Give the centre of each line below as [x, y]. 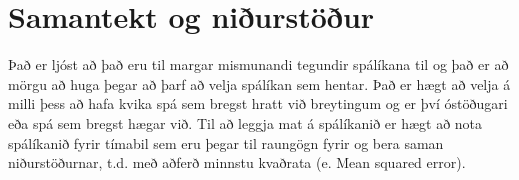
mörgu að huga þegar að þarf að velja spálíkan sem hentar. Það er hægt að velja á [259, 83]
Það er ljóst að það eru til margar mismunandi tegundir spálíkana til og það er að [258, 64]
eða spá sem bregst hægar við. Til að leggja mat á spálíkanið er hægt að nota [245, 122]
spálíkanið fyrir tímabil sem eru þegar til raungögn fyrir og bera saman [226, 142]
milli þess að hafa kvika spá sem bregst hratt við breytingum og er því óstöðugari [258, 103]
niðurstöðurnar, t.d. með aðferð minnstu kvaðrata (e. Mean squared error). [237, 162]
